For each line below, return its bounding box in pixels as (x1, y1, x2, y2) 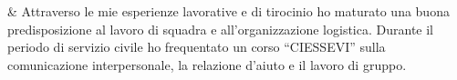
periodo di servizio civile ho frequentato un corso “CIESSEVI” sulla (7, 37, 386, 56)
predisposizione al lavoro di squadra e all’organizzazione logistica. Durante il (7, 19, 433, 38)
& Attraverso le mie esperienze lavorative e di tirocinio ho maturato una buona (7, 2, 450, 20)
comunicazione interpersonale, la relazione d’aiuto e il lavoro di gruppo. (7, 55, 407, 74)
